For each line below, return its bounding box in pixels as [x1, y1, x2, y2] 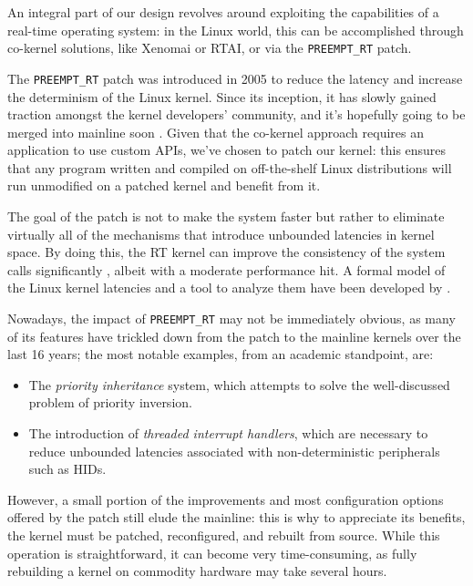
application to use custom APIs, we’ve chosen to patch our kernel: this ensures [7, 140, 447, 159]
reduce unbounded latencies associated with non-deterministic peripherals [28, 441, 440, 460]
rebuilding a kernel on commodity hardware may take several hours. [7, 561, 387, 581]
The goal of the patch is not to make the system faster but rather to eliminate [7, 207, 445, 226]
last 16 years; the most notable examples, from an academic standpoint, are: [7, 344, 434, 364]
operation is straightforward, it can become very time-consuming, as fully [7, 543, 417, 562]
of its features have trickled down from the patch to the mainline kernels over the [7, 326, 461, 345]
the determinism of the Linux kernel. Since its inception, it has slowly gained [7, 87, 437, 106]
